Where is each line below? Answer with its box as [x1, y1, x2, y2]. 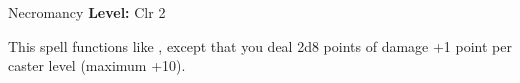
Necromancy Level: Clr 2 [8, 2, 166, 22]
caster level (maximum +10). [8, 55, 186, 76]
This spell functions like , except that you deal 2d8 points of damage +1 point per [8, 35, 512, 56]
